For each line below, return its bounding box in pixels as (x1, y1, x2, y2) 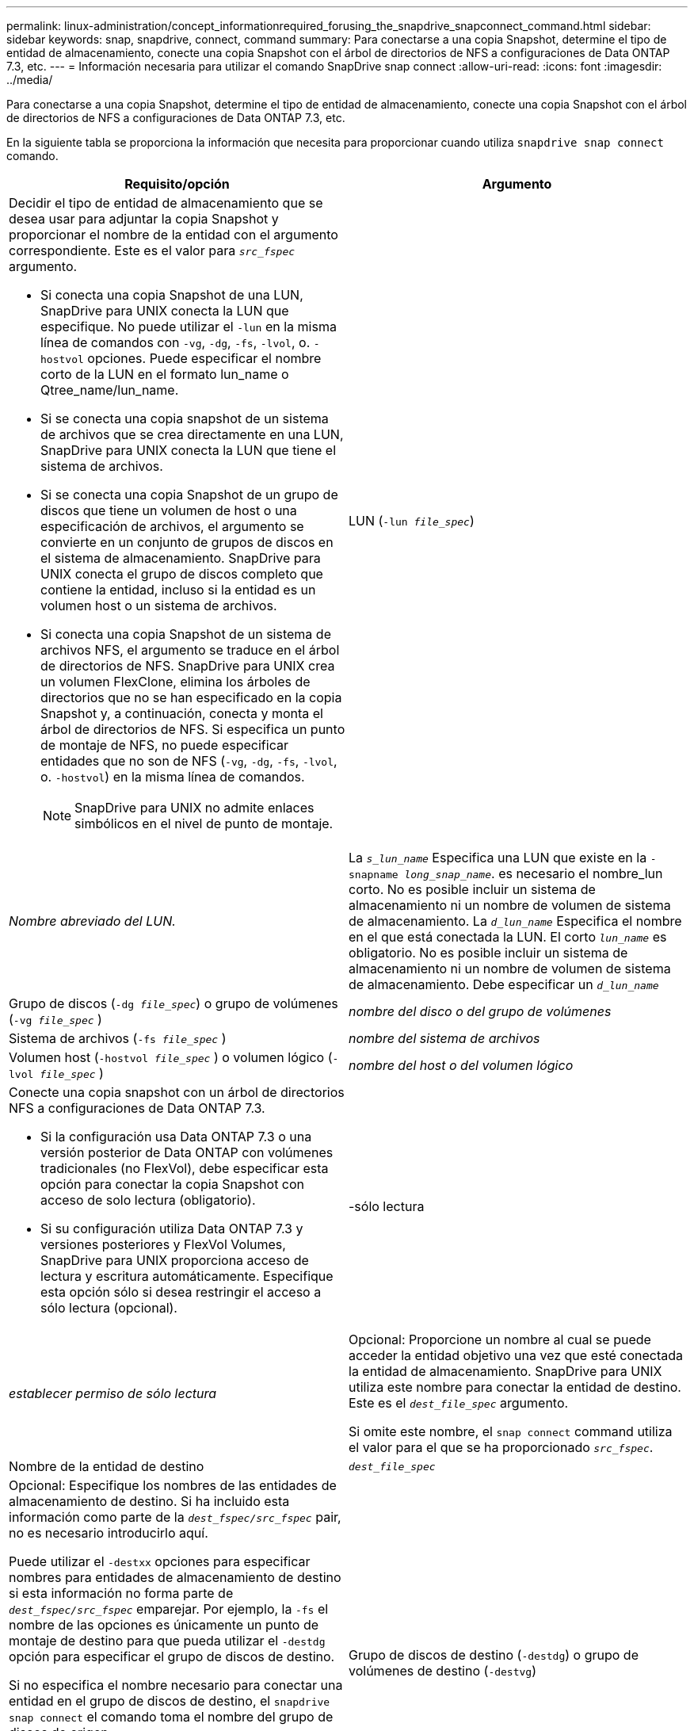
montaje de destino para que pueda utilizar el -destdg (9, 1633, 326, 1649)
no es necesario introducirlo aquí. (9, 1525, 208, 1541)
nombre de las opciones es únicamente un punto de (9, 1617, 319, 1633)
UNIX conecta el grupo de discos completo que (40, 566, 323, 582)
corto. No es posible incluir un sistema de (349, 881, 596, 897)
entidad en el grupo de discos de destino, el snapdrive (9, 1693, 330, 1709)
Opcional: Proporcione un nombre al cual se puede (349, 1332, 651, 1347)
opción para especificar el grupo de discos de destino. (9, 1649, 335, 1664)
